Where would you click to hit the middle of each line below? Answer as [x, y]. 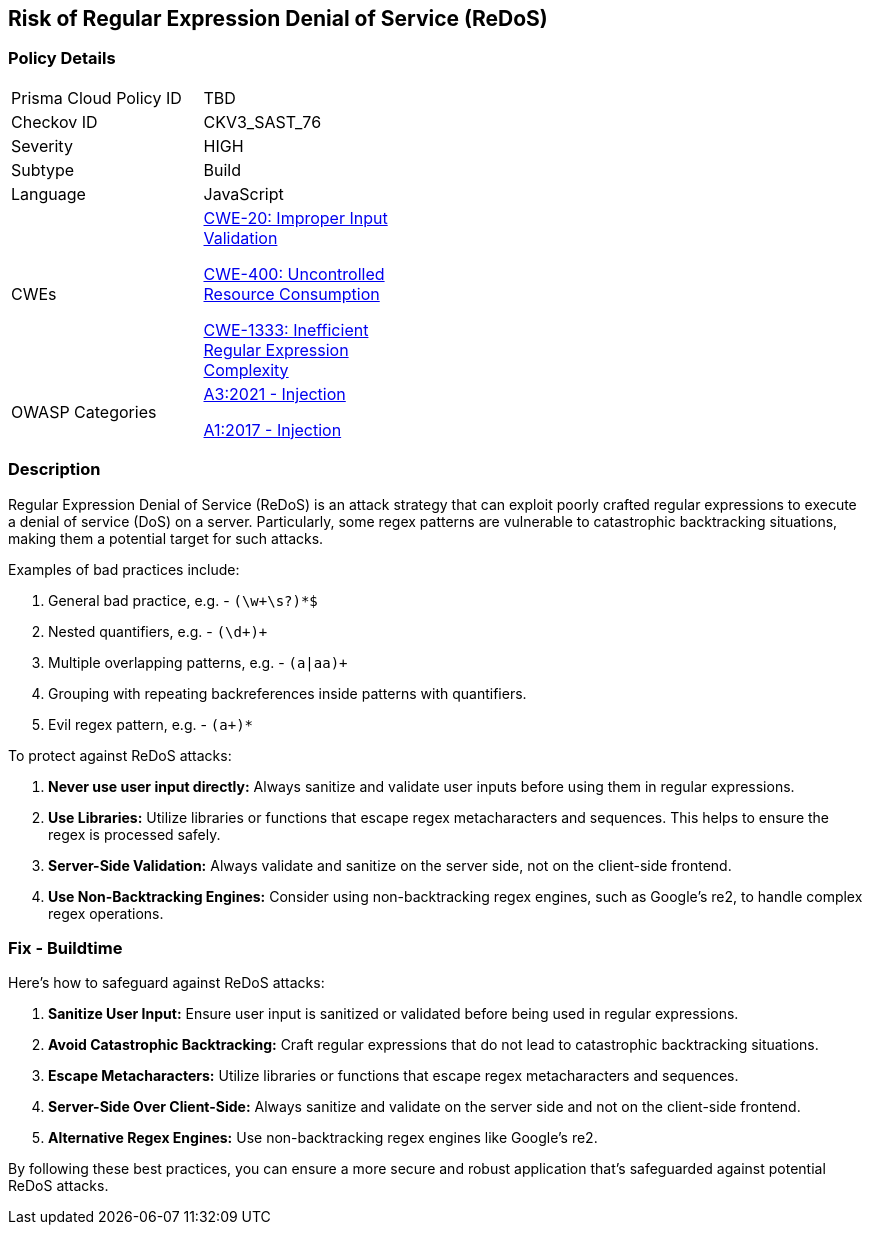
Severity [42, 145]
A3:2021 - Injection [274, 393]
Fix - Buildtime [65, 947]
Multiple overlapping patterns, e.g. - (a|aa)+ [198, 662]
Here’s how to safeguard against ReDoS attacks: [166, 983]
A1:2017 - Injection [272, 429]
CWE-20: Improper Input [295, 217]
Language [48, 193]
